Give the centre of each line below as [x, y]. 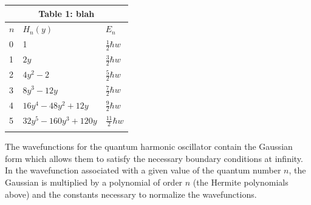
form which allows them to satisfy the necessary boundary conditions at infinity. [154, 158]
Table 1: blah [67, 13]
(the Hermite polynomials [241, 182]
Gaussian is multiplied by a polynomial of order [94, 182]
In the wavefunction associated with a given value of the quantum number [143, 170]
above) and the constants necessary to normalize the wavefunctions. [131, 194]
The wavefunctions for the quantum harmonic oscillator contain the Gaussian [149, 146]
